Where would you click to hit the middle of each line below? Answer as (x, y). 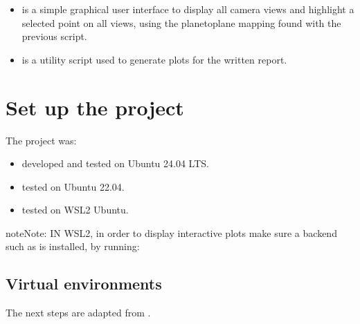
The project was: (41, 140)
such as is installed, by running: (73, 246)
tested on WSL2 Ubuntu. (75, 210)
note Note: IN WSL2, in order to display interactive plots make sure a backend (171, 232)
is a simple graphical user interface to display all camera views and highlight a (188, 9)
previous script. (54, 36)
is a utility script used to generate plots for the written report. (154, 59)
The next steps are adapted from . (78, 313)
